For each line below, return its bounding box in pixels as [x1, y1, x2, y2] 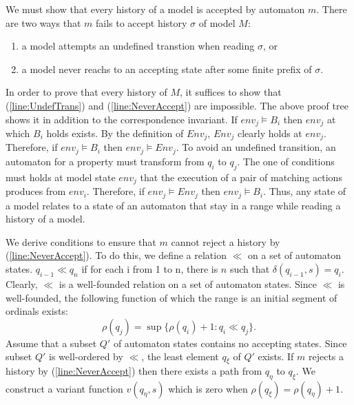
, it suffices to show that [180, 85, 282, 99]
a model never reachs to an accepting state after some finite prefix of [21, 61, 312, 76]
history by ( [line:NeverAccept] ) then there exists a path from [6, 363, 262, 377]
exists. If [258, 349, 294, 364]
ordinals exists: [6, 304, 68, 318]
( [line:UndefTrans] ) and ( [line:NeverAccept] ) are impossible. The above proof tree [6, 98, 348, 112]
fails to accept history [95, 15, 187, 30]
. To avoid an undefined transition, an [176, 140, 336, 154]
